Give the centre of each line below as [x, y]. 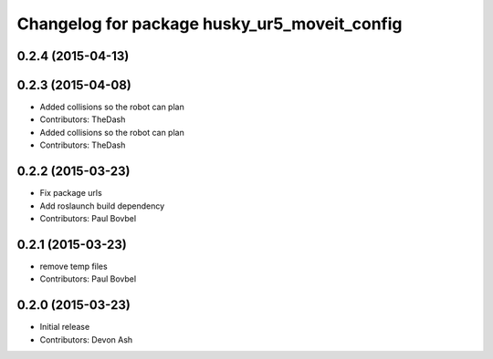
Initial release [65, 327]
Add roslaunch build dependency [102, 206]
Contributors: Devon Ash [86, 339]
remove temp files [74, 266]
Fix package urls [71, 193]
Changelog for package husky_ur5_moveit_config [210, 24]
